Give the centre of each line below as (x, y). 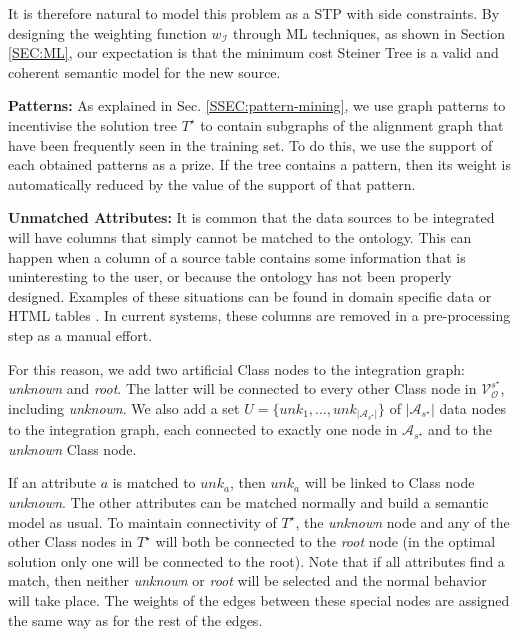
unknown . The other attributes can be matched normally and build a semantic (248, 501)
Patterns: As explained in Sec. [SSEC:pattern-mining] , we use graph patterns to (257, 105)
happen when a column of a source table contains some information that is (237, 256)
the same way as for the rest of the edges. (135, 619)
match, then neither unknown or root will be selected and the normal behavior (247, 580)
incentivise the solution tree (92, 124)
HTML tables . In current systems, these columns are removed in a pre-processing (259, 315)
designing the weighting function (107, 32)
